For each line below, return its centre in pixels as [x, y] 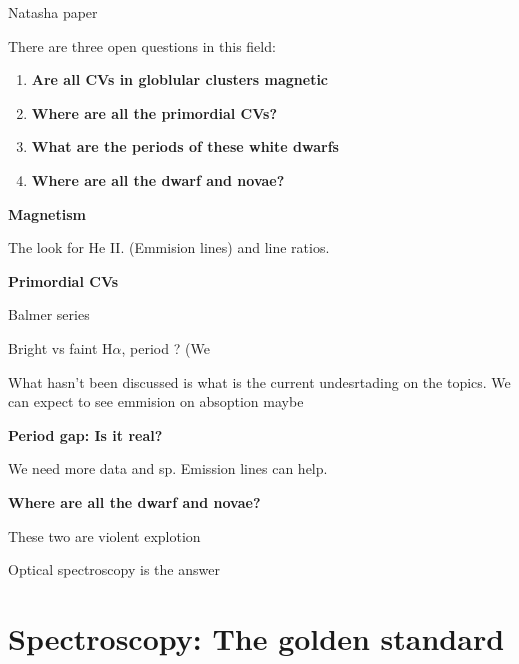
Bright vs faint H [60, 347]
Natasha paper [53, 12]
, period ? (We [165, 347]
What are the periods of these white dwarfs [185, 146]
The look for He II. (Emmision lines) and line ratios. [169, 247]
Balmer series [49, 314]
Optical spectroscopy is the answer [114, 569]
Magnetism [47, 213]
